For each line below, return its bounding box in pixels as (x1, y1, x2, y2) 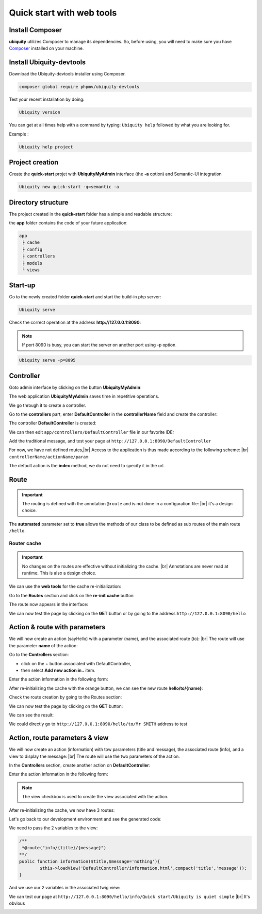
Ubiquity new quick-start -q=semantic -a (19, 184, 119, 190)
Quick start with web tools (9, 7, 117, 18)
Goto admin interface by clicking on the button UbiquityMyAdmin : (9, 384, 142, 390)
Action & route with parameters (9, 623, 106, 631)
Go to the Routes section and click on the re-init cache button (9, 592, 133, 598)
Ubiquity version (19, 110, 61, 115)
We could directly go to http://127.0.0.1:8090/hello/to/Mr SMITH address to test (9, 721, 188, 727)
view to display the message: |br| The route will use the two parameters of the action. (9, 753, 180, 759)
